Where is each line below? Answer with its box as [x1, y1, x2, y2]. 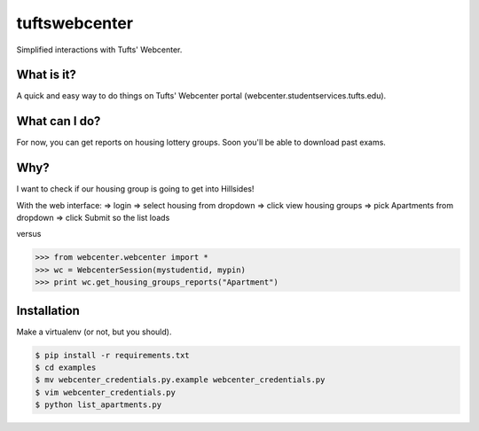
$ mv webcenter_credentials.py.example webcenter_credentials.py [35, 375, 326, 385]
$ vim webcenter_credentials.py [35, 387, 177, 397]
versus [16, 229, 42, 239]
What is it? [16, 67, 77, 82]
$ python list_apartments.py [35, 400, 162, 410]
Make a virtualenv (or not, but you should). [16, 326, 172, 337]
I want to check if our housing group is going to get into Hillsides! [16, 184, 255, 194]
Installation [16, 302, 80, 318]
